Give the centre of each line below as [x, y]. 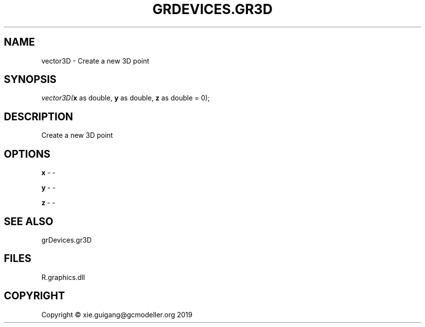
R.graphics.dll [63, 277]
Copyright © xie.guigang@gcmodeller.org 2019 [117, 314]
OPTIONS [27, 154]
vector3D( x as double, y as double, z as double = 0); [126, 98]
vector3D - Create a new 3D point [95, 61]
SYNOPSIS [30, 80]
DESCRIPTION [39, 116]
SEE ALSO [29, 221]
